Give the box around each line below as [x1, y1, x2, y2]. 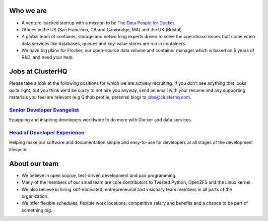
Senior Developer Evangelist [9, 107, 79, 113]
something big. [21, 207, 52, 213]
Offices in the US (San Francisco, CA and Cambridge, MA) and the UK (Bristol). [21, 26, 183, 32]
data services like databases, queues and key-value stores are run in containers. [21, 40, 187, 47]
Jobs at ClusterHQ [9, 67, 67, 76]
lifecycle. [9, 146, 28, 152]
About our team [9, 159, 59, 168]
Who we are [9, 6, 47, 15]
